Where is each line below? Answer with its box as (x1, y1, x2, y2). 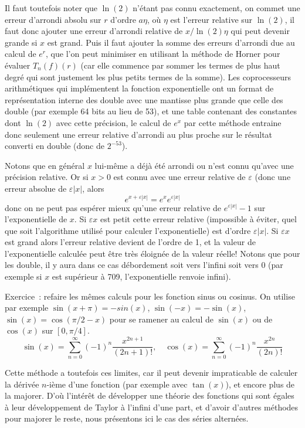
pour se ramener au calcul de (109, 312, 213, 325)
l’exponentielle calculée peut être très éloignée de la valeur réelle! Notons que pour (5, 247, 300, 259)
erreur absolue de (5, 182, 67, 194)
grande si (5, 36, 38, 48)
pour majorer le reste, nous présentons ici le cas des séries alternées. (5, 412, 249, 424)
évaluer (5, 59, 30, 71)
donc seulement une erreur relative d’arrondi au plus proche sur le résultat (5, 128, 273, 140)
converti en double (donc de (5, 140, 104, 152)
